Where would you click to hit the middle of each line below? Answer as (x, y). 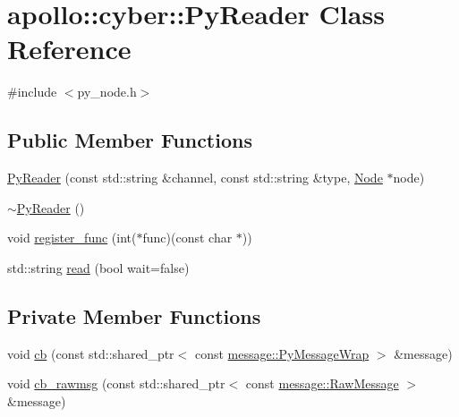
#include (32, 92)
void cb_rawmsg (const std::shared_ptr (116, 383)
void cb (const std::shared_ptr (91, 353)
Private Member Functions (134, 315)
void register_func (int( (72, 238)
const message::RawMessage (322, 383)
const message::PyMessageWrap (282, 353)
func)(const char (187, 238)
